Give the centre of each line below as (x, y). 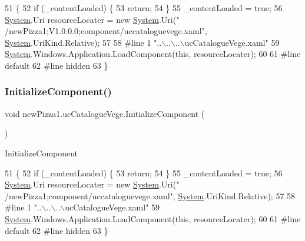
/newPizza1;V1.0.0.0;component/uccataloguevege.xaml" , (106, 31)
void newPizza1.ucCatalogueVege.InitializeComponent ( (105, 113)
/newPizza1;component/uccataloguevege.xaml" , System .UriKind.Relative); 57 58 (150, 195)
